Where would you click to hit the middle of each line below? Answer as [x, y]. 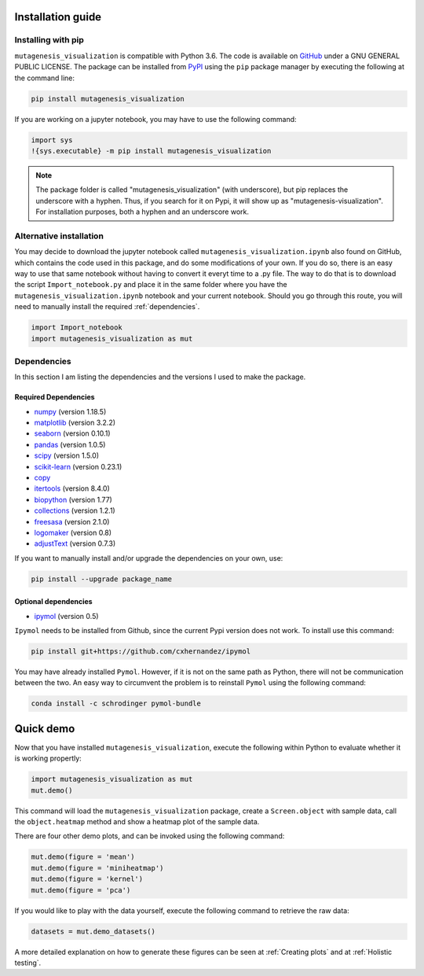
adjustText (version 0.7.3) [75, 543]
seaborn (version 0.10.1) [72, 433]
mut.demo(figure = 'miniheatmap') [97, 868]
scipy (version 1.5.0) [67, 455]
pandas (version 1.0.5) [70, 444]
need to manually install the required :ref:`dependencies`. [107, 307]
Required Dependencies [55, 397]
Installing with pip [49, 40]
